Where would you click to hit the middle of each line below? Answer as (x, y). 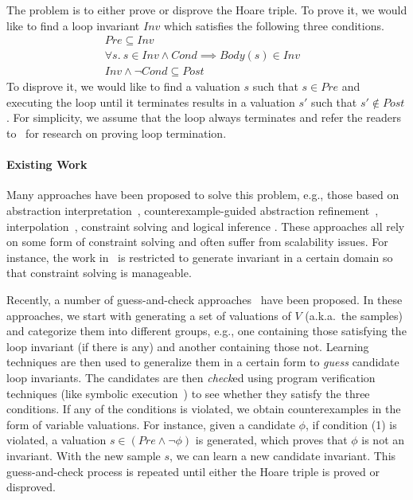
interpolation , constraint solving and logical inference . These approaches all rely (206, 226)
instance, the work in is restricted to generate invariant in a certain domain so (200, 257)
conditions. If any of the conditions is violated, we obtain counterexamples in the (204, 409)
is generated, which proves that (271, 440)
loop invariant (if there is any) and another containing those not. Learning (188, 346)
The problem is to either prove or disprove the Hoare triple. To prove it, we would (207, 10)
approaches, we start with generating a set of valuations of (149, 315)
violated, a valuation (56, 440)
